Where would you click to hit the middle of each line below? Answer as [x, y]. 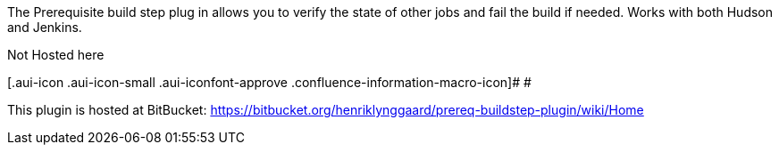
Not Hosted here [56, 55]
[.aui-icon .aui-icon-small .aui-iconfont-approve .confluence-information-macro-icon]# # [269, 82]
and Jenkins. [45, 27]
